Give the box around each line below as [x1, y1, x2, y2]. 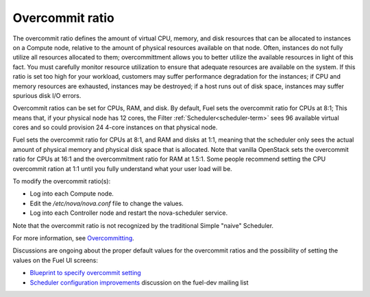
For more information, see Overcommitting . [12, 233, 135, 242]
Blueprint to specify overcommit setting [29, 269, 142, 277]
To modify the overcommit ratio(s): [12, 177, 111, 185]
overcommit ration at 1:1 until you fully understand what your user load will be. [12, 164, 232, 172]
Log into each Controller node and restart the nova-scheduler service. [29, 209, 228, 217]
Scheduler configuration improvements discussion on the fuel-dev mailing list [29, 278, 249, 287]
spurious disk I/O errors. [12, 91, 82, 99]
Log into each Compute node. [29, 190, 114, 198]
